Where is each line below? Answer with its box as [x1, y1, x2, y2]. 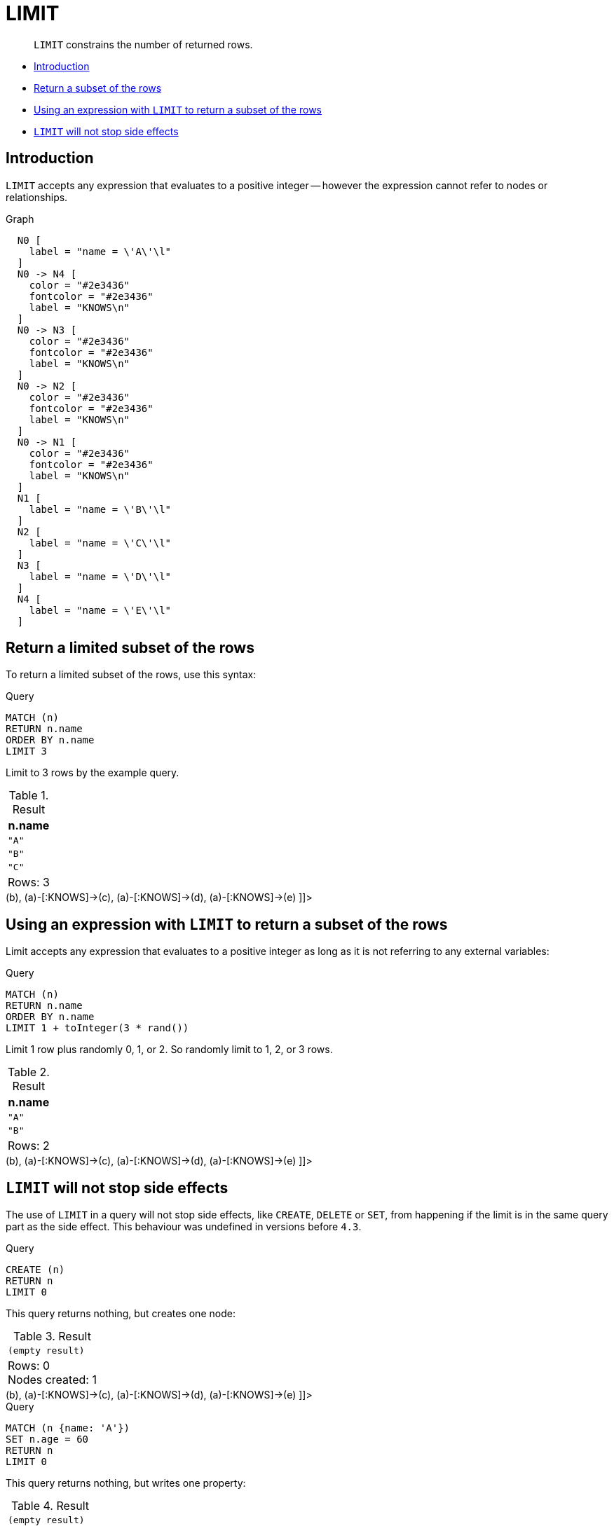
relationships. [6, 191, 68, 203]
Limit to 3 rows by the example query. [6, 767, 179, 779]
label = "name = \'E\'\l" [29, 604, 172, 616]
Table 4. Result [11, 1499, 90, 1513]
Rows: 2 [8, 1139, 50, 1153]
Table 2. [7, 1065, 50, 1080]
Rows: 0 [8, 1359, 50, 1373]
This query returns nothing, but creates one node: [6, 1307, 236, 1320]
